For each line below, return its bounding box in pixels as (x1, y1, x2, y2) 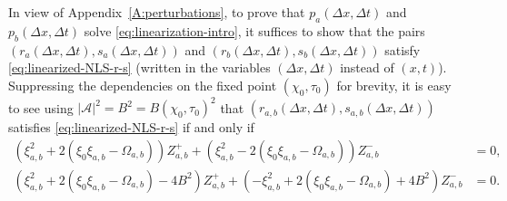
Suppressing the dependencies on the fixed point (8, 75, 277, 94)
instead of (340, 58, 394, 77)
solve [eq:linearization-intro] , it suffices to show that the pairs (84, 21, 425, 40)
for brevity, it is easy (336, 75, 452, 94)
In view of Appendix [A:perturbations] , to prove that (8, 3, 305, 21)
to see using (8, 98, 74, 117)
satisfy (384, 40, 421, 59)
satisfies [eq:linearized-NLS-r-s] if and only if (8, 118, 254, 137)
